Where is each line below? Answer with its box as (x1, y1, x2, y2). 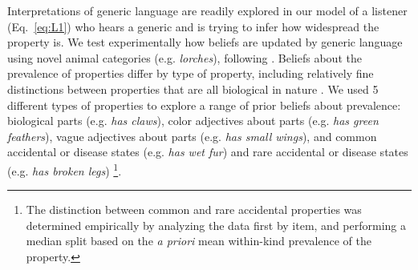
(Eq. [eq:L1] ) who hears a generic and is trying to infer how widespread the (7, 18, 379, 34)
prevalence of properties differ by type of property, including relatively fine (7, 65, 374, 82)
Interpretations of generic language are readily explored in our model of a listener (7, 2, 408, 18)
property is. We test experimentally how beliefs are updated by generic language (7, 34, 403, 50)
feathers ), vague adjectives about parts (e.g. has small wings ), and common (7, 127, 377, 144)
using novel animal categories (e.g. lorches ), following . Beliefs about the (7, 49, 362, 66)
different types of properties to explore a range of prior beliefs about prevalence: (7, 96, 401, 113)
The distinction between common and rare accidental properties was (26, 201, 362, 218)
